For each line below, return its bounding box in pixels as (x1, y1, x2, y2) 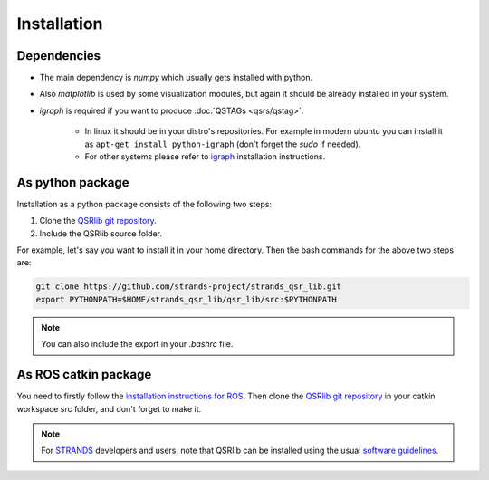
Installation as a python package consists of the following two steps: (16, 198, 272, 209)
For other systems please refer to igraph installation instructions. (84, 151, 326, 162)
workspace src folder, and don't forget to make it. (16, 403, 202, 414)
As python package (16, 175, 129, 190)
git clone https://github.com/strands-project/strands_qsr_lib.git (35, 282, 342, 292)
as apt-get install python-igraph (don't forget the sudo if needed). (84, 139, 361, 149)
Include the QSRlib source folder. (39, 227, 163, 239)
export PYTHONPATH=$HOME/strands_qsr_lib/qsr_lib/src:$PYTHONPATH (35, 294, 337, 304)
